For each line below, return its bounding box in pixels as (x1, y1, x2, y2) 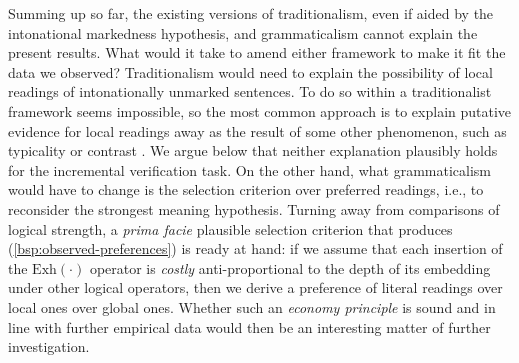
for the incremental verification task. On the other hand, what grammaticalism (8, 159, 491, 180)
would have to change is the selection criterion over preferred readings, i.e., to (8, 179, 484, 200)
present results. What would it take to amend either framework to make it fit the (8, 42, 506, 63)
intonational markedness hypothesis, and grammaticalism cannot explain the (8, 22, 478, 43)
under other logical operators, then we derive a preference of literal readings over (8, 277, 503, 298)
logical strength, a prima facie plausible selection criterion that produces (8, 218, 453, 239)
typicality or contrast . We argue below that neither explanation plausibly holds (8, 140, 498, 161)
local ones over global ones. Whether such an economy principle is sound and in (8, 296, 496, 317)
